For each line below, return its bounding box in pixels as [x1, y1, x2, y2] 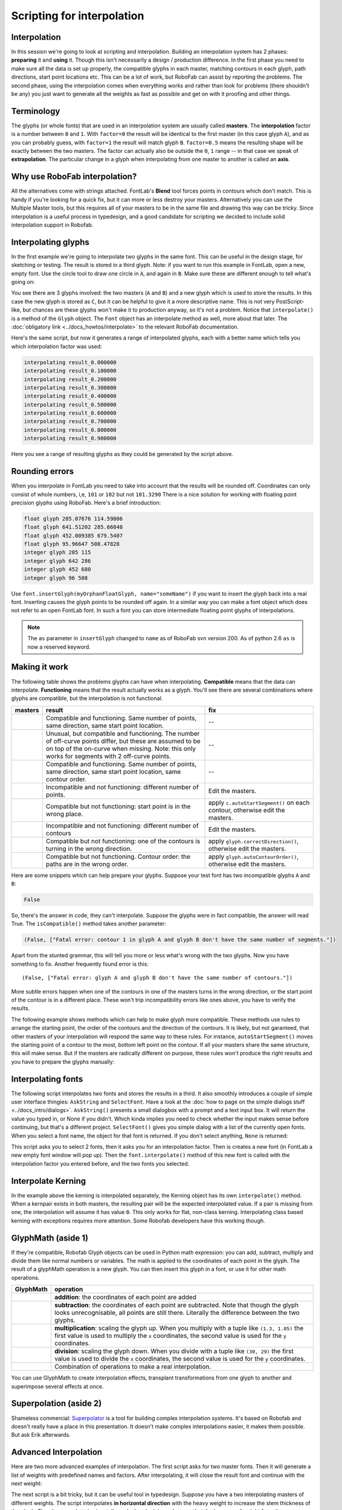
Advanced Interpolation [11, 1447, 103, 1457]
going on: [11, 278, 35, 286]
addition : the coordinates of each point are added [54, 1293, 196, 1302]
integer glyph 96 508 [24, 574, 88, 581]
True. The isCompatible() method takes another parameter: [11, 920, 166, 927]
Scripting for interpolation [11, 9, 144, 22]
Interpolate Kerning [11, 1175, 86, 1186]
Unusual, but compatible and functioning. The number [45, 729, 200, 737]
